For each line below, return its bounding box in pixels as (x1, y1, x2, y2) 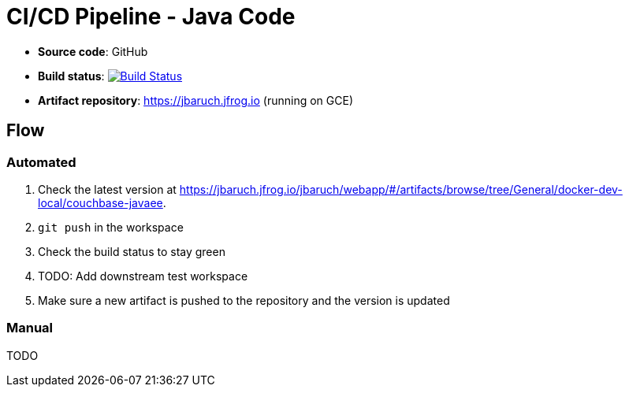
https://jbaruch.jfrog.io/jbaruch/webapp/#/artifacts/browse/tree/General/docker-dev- (179, 182, 623, 196)
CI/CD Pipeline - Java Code (6, 3, 296, 30)
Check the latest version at (38, 182, 177, 196)
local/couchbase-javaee (38, 195, 163, 209)
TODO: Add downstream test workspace (38, 269, 248, 283)
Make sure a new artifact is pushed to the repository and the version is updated (38, 293, 450, 307)
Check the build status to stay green (38, 244, 225, 258)
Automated (6, 154, 76, 170)
